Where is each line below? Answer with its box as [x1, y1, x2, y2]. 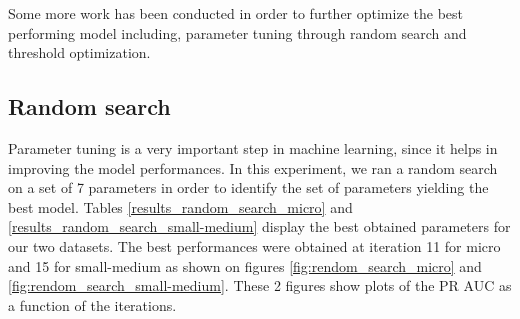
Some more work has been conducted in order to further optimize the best [8, 3, 463, 23]
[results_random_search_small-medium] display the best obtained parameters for [8, 216, 511, 237]
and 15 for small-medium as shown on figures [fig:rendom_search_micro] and [8, 255, 482, 276]
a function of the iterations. [8, 294, 177, 315]
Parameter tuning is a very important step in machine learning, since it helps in [8, 137, 498, 158]
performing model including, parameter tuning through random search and [8, 22, 467, 43]
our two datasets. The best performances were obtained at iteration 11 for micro [8, 235, 501, 256]
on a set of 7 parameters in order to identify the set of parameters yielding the [8, 177, 489, 198]
